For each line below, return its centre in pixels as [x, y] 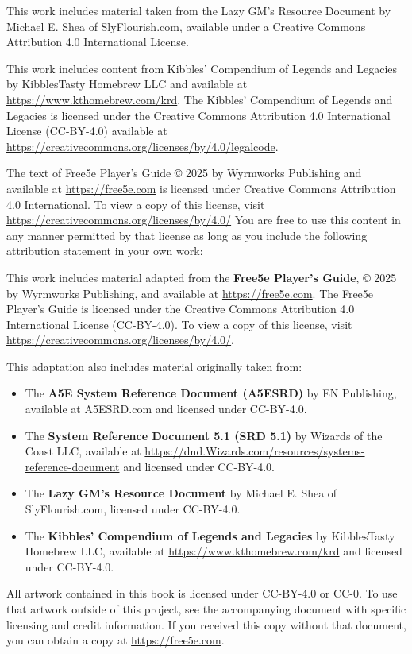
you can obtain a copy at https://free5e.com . [116, 640]
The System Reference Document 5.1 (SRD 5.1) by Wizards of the [204, 435]
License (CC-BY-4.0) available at [87, 131]
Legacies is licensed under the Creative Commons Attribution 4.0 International [198, 115]
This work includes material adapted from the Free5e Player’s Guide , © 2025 [202, 277]
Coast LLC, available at [83, 451]
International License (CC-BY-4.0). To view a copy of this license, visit [179, 324]
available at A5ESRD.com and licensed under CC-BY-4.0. [166, 409]
